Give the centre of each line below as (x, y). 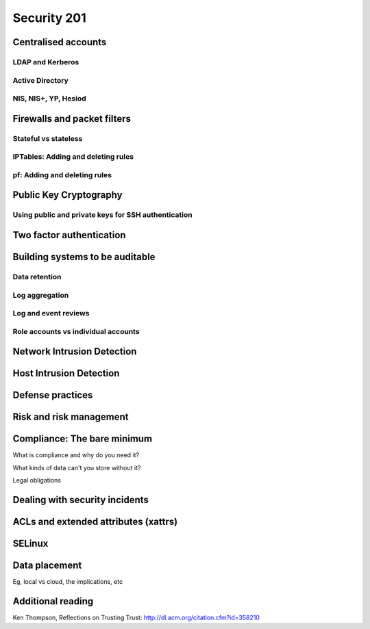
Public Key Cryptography (67, 195)
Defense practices (53, 395)
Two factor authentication (69, 235)
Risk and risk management (71, 417)
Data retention (37, 277)
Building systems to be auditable (84, 257)
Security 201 (49, 18)
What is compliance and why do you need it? (76, 455)
